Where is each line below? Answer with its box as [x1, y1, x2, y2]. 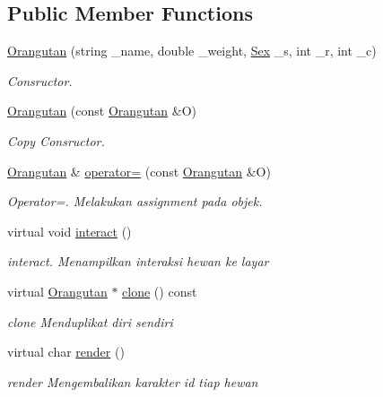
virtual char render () [7, 342, 125, 361]
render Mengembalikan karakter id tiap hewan [7, 372, 258, 391]
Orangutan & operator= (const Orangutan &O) [7, 161, 271, 180]
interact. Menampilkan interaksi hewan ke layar [7, 252, 269, 271]
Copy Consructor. [7, 131, 105, 150]
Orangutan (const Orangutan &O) [7, 101, 197, 120]
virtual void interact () [7, 221, 132, 240]
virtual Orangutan [7, 281, 108, 300]
